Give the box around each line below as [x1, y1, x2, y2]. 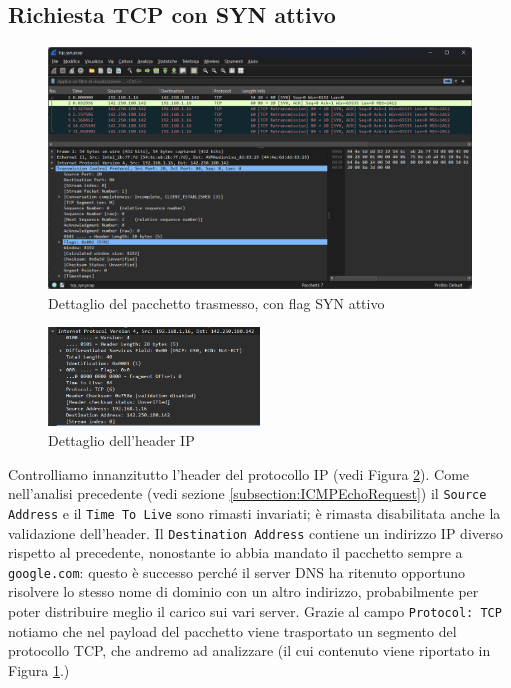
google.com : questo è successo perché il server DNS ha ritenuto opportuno [8, 561, 465, 582]
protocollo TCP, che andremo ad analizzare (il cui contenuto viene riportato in [8, 640, 491, 661]
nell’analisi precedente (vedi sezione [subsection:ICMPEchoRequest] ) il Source [8, 483, 487, 504]
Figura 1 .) [8, 659, 70, 680]
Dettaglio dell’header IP [48, 430, 195, 450]
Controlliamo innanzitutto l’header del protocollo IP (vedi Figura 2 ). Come [8, 463, 470, 484]
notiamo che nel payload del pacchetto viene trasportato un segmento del [8, 620, 457, 641]
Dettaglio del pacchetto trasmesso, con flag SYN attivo [48, 292, 385, 313]
